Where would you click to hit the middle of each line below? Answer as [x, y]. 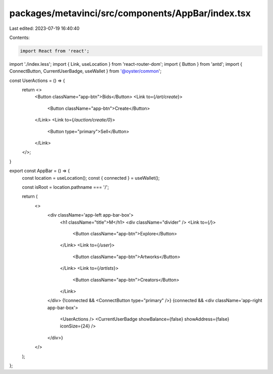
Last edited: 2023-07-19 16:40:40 [44, 28]
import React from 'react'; [55, 51]
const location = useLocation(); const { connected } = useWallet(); [91, 178]
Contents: [19, 37]
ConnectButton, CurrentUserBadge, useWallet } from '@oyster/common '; [85, 71]
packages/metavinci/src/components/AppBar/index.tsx [130, 13]
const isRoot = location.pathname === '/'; [65, 187]
